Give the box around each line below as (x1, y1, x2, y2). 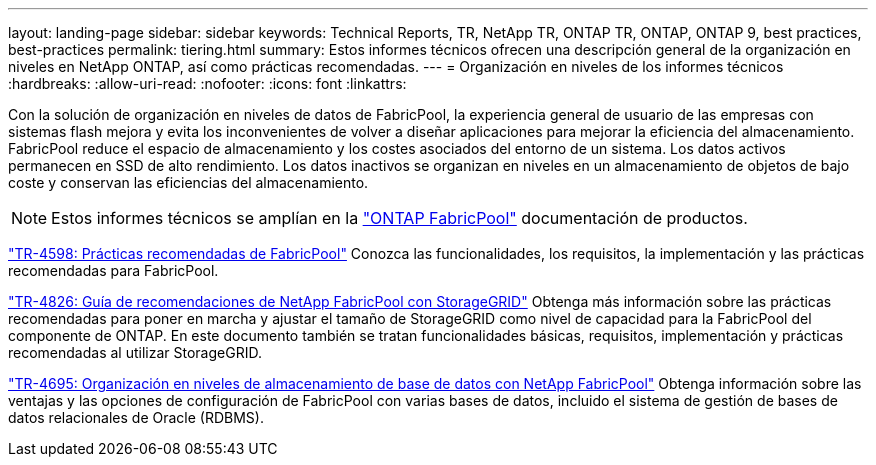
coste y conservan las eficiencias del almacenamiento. (8, 174, 369, 191)
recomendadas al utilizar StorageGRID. (8, 344, 262, 361)
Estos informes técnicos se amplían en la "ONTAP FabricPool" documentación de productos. (51, 208, 748, 228)
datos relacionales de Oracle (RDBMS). (8, 409, 264, 426)
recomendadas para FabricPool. (8, 262, 219, 279)
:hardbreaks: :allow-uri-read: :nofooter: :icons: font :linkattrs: (8, 75, 407, 92)
